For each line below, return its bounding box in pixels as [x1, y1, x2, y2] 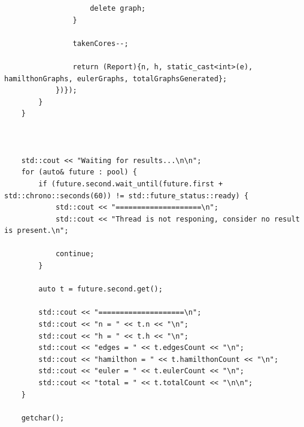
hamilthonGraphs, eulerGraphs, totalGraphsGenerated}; [4, 74, 227, 83]
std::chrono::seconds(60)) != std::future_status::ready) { [4, 191, 249, 200]
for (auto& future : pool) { [21, 168, 137, 177]
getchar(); [21, 413, 65, 422]
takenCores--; [72, 39, 129, 48]
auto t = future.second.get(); [38, 285, 163, 294]
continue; [55, 250, 95, 259]
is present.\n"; [4, 226, 69, 235]
